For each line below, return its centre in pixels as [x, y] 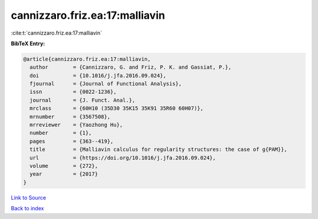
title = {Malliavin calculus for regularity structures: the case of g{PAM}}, [159, 149]
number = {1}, [61, 133]
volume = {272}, [64, 166]
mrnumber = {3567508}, [70, 117]
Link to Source [29, 197]
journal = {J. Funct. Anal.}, [82, 100]
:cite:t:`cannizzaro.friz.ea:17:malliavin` [57, 33]
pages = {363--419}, [72, 141]
